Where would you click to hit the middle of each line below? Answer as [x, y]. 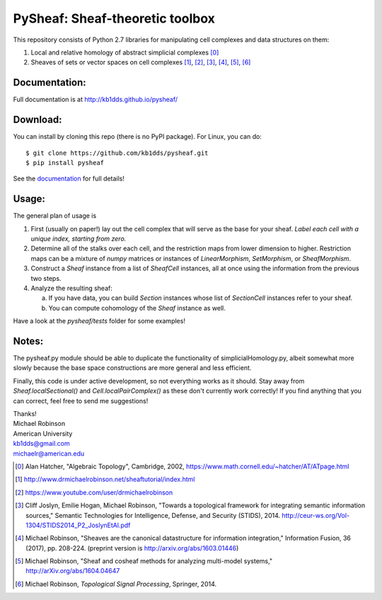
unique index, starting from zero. [79, 238]
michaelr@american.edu [49, 454]
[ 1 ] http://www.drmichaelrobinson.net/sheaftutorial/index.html [105, 479]
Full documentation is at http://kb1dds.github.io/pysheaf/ [95, 100]
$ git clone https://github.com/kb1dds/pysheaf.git [117, 153]
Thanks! [25, 413]
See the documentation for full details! [69, 179]
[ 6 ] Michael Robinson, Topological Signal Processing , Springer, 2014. [116, 584]
